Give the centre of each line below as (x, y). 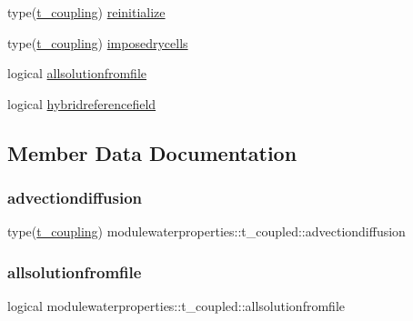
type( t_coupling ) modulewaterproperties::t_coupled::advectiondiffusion (206, 231)
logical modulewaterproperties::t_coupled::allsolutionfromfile (176, 306)
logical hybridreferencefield (82, 103)
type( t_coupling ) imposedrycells (98, 42)
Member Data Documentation (152, 152)
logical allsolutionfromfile (77, 73)
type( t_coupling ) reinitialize (86, 12)
